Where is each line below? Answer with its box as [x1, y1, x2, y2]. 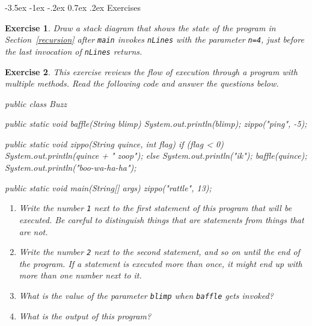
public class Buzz [5, 97, 67, 109]
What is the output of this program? [19, 309, 151, 322]
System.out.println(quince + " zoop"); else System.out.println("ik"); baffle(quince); [5, 149, 307, 162]
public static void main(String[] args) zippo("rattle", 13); [5, 181, 212, 194]
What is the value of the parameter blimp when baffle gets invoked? [19, 289, 274, 301]
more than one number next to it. [19, 269, 142, 281]
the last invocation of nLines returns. [5, 45, 142, 57]
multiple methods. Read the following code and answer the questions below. [5, 77, 279, 90]
